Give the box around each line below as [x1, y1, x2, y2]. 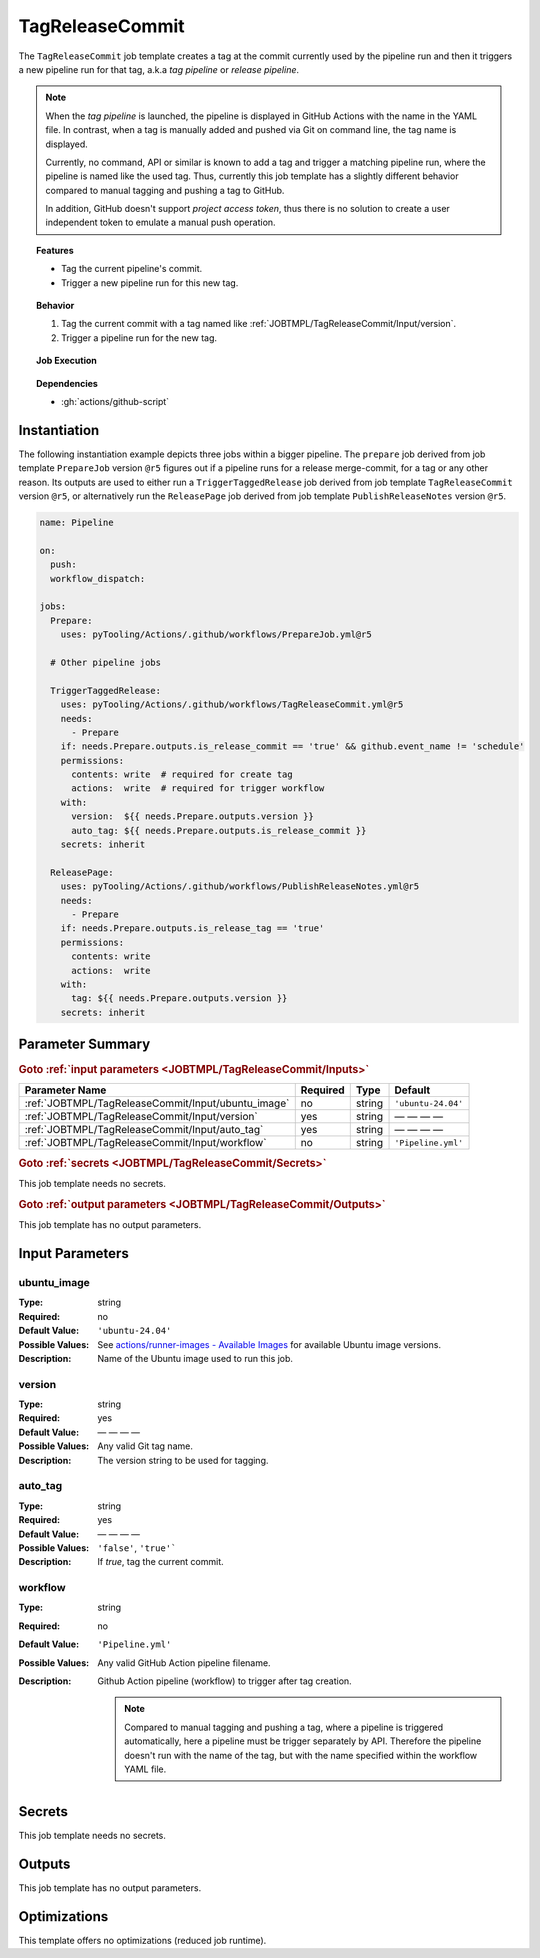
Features [36, 244, 74, 256]
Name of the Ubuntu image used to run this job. [97, 1352, 294, 1364]
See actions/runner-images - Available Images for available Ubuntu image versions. [97, 1338, 442, 1350]
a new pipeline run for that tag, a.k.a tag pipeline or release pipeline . [18, 63, 300, 75]
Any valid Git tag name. [97, 1440, 194, 1452]
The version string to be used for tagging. [97, 1454, 269, 1466]
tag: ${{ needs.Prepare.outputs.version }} [71, 993, 288, 1004]
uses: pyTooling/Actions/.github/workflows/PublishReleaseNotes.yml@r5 [60, 881, 420, 892]
